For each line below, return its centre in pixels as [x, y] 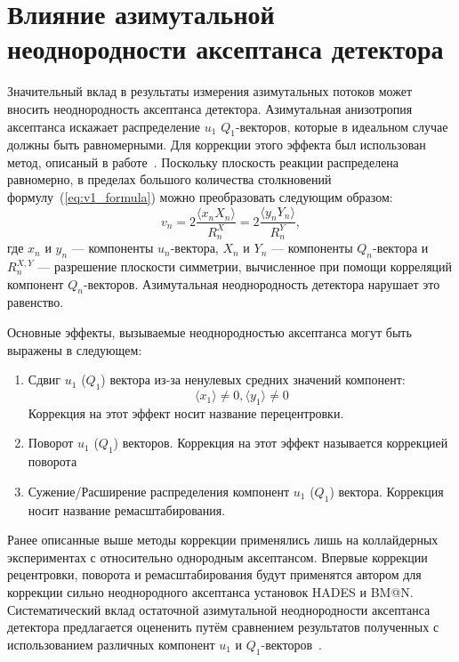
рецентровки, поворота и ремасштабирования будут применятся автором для [214, 574]
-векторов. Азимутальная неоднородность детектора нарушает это [262, 283]
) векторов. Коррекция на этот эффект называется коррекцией [281, 443]
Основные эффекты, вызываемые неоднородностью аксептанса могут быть [209, 332]
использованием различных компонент [111, 644]
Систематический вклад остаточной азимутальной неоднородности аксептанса [219, 609]
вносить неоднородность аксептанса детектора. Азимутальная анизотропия [210, 108]
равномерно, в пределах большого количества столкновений [169, 179]
